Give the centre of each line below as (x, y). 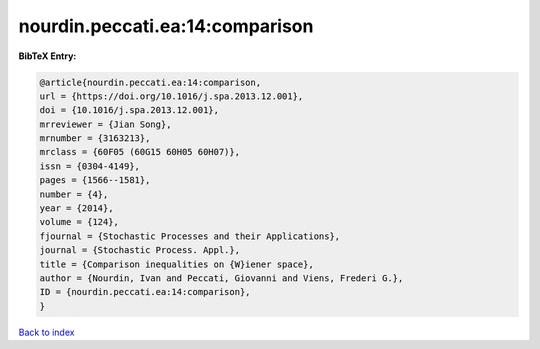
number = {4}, (74, 194)
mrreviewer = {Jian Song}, (105, 124)
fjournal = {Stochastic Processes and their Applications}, (190, 236)
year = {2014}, (76, 208)
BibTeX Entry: (47, 56)
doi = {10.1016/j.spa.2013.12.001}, (129, 110)
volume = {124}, (79, 222)
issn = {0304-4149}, (89, 166)
